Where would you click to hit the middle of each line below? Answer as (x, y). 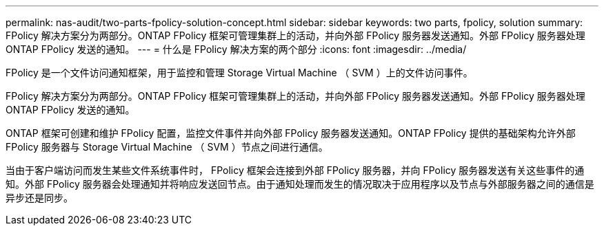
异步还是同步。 (39, 198)
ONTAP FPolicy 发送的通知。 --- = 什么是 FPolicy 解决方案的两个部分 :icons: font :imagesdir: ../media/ (236, 49)
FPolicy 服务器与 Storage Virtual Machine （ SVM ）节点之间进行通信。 (167, 147)
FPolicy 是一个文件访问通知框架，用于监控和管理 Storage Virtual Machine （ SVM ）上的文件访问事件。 (239, 73)
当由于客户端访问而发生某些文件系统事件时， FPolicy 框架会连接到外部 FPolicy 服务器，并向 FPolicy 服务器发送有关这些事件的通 (295, 170)
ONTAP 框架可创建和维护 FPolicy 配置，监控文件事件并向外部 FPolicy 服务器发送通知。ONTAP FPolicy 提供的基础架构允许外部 (291, 133)
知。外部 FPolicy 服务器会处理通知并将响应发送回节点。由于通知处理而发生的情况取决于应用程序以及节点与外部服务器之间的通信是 (300, 184)
